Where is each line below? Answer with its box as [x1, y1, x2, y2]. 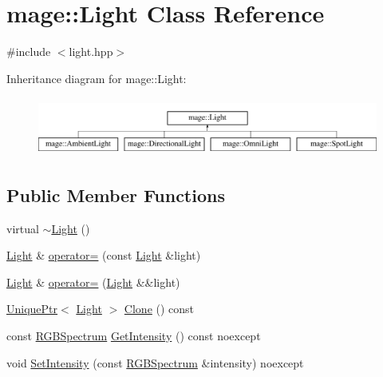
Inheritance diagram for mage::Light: [6, 69, 187, 86]
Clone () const [124, 300, 195, 317]
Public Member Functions [6, 182, 225, 207]
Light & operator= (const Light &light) [6, 247, 201, 264]
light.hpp [69, 43, 113, 60]
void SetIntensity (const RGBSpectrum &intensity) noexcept [6, 354, 304, 371]
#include [6, 43, 51, 60]
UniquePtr [6, 300, 58, 317]
